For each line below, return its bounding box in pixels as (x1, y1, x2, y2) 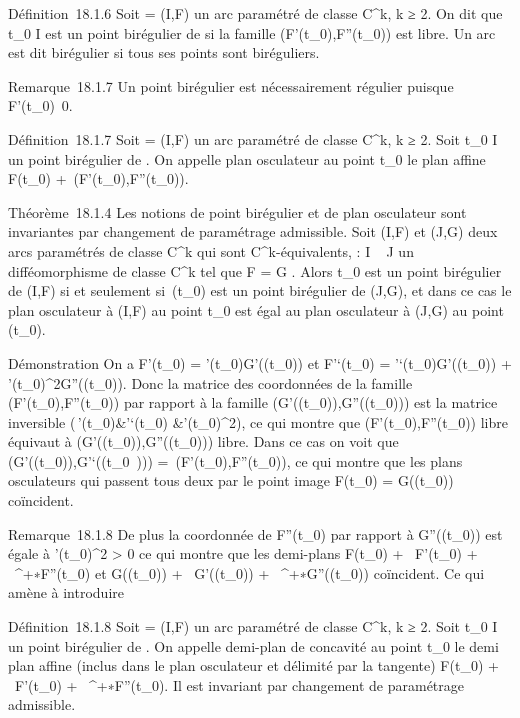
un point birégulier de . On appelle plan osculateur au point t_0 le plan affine (8, 148, 486, 169)
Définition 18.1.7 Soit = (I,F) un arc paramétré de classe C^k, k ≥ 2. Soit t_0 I (8, 128, 498, 149)
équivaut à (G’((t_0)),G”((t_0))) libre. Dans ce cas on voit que (8, 431, 399, 452)
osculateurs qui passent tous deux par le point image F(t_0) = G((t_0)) (8, 470, 454, 491)
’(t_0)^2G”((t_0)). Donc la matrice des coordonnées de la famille (8, 372, 413, 393)
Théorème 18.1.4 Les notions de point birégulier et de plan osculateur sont (8, 201, 467, 222)
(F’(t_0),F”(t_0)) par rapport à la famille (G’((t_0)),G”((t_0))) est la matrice (8, 392, 498, 413)
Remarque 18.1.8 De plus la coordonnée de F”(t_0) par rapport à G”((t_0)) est (8, 523, 503, 544)
